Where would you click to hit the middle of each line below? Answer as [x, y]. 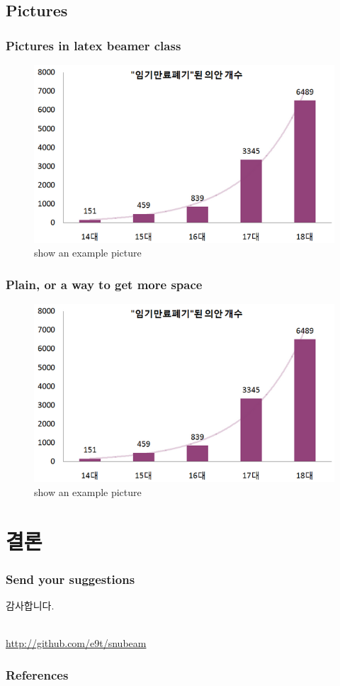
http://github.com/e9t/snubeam [76, 643]
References [37, 674]
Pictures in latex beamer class [93, 45]
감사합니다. [30, 605]
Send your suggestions [70, 579]
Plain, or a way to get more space [104, 284]
